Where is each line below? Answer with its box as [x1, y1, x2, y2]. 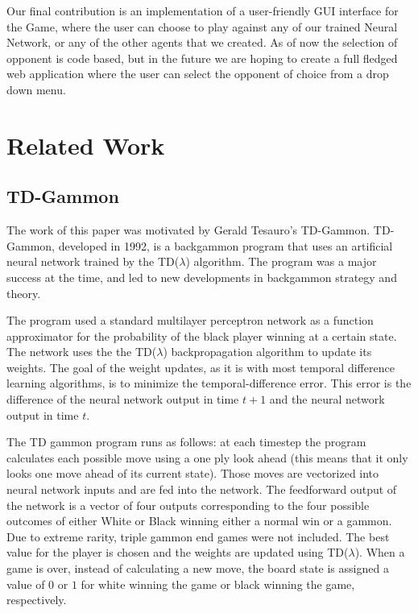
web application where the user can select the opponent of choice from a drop [6, 65, 389, 82]
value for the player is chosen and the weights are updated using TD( [6, 544, 349, 561]
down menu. [6, 81, 66, 97]
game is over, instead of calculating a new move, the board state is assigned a [6, 560, 389, 577]
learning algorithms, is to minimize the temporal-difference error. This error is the [6, 375, 412, 391]
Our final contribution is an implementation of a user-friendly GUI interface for [6, 2, 399, 19]
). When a [354, 544, 405, 561]
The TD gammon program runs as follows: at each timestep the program [6, 433, 366, 450]
